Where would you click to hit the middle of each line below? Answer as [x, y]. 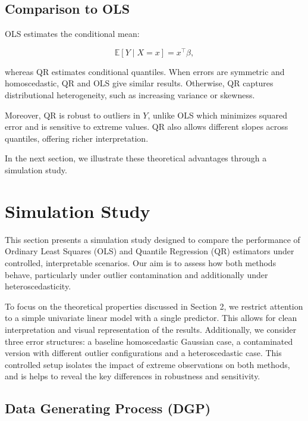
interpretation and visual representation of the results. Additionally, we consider [151, 329]
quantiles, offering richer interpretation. [77, 138]
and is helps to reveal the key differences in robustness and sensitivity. [133, 376]
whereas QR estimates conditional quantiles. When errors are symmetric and [145, 71]
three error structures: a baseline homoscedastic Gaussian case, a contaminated [149, 341]
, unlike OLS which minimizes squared [217, 115]
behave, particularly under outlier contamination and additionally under [136, 274]
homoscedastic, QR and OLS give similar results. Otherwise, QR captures [139, 83]
